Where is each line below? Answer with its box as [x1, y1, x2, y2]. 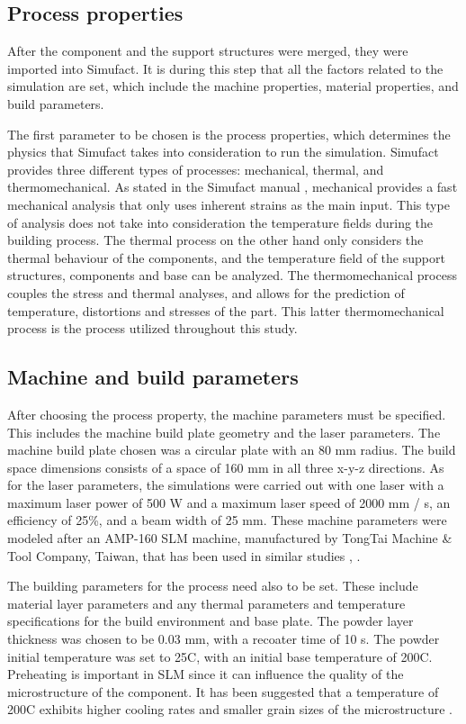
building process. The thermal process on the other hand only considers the [7, 231, 424, 249]
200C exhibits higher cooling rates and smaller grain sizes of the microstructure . [7, 700, 453, 719]
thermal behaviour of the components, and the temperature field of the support [7, 248, 445, 267]
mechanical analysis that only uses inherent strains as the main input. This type [7, 195, 450, 213]
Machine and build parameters [7, 363, 299, 391]
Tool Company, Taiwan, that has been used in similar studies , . [7, 546, 361, 565]
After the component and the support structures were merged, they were [7, 41, 408, 60]
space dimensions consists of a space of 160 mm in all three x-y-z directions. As [7, 457, 444, 476]
